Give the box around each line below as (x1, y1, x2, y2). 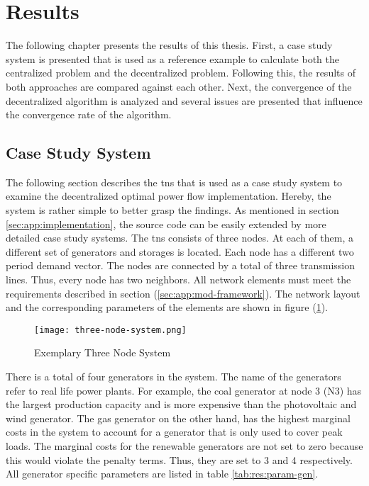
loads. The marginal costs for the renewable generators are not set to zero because (6, 439, 363, 453)
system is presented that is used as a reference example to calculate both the (6, 51, 339, 66)
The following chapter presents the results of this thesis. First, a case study (6, 38, 333, 52)
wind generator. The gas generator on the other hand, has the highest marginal (6, 410, 351, 425)
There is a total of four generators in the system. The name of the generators (6, 369, 341, 384)
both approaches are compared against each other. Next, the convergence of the (6, 79, 352, 94)
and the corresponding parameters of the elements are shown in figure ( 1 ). (6, 300, 328, 315)
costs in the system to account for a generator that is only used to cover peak (6, 424, 343, 439)
